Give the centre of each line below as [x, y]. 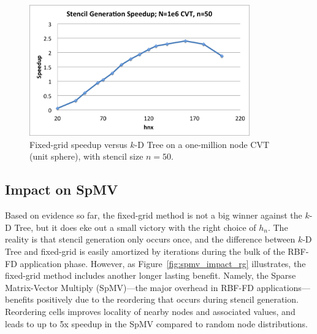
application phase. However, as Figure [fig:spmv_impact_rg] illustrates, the [163, 263]
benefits [20, 299]
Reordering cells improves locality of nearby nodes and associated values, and [150, 311]
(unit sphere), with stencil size [86, 156]
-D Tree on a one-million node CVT [202, 144]
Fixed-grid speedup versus [78, 144]
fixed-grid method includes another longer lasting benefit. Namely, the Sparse [151, 275]
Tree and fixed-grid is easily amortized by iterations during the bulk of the [145, 251]
